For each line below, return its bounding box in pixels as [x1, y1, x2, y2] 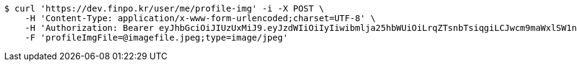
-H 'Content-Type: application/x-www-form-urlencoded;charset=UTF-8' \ [24, 13, 376, 23]
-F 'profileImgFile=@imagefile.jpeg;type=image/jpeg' [24, 33, 288, 42]
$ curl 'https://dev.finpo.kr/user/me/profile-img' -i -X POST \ [4, 4, 324, 13]
